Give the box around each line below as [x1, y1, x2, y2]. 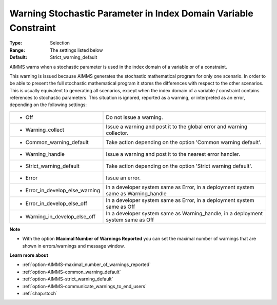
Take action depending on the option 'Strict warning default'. [106, 162, 252, 169]
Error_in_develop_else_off [25, 200, 87, 207]
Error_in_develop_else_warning [25, 187, 101, 194]
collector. [106, 129, 128, 136]
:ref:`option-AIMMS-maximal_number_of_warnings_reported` [22, 261, 151, 268]
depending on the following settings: [9, 101, 87, 108]
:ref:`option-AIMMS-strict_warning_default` [22, 276, 113, 282]
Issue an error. [106, 174, 141, 181]
